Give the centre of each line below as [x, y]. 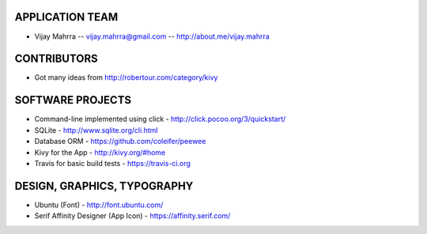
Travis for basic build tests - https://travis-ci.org [113, 163]
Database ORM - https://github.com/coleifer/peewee [120, 142]
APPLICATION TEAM [66, 17]
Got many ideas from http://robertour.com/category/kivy [126, 77]
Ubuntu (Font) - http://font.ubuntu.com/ [99, 205]
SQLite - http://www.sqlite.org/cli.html [96, 130]
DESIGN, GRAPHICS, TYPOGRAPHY [104, 186]
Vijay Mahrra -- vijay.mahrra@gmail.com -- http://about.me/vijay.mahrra [152, 36]
